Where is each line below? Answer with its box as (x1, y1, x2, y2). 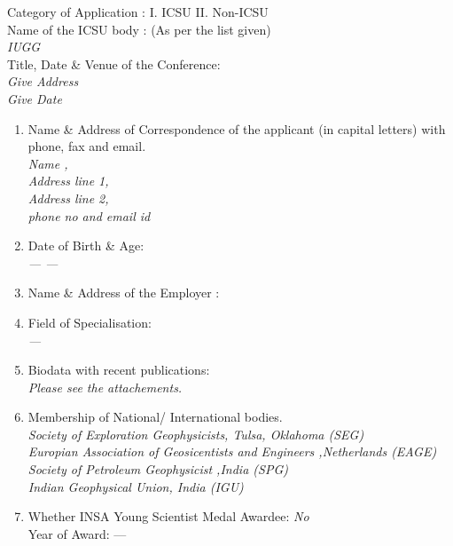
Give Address (7, 72, 79, 91)
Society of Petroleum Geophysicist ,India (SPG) (27, 460, 288, 479)
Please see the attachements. (27, 377, 183, 396)
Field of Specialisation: (27, 313, 152, 331)
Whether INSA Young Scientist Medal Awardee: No (27, 507, 309, 526)
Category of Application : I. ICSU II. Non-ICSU (7, 3, 269, 20)
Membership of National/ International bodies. (27, 408, 283, 426)
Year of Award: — (27, 524, 127, 542)
